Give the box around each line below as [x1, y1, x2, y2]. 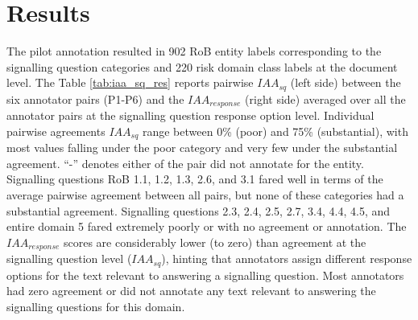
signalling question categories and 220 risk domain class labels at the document [6, 58, 398, 75]
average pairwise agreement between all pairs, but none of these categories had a [6, 187, 404, 203]
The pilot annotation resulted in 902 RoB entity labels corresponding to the [6, 43, 382, 59]
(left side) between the [290, 74, 401, 91]
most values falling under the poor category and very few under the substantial [6, 139, 398, 156]
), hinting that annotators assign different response [161, 250, 412, 267]
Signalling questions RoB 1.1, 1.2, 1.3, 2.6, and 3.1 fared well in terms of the [6, 170, 383, 187]
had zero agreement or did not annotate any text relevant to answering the [6, 282, 376, 299]
